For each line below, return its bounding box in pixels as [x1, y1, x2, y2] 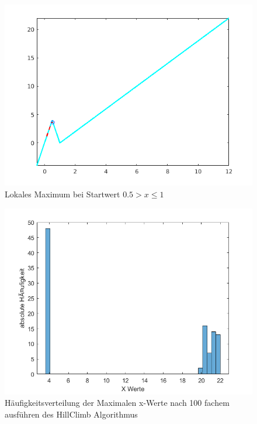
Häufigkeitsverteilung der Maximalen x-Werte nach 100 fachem [5, 396, 230, 409]
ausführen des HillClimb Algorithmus [5, 408, 138, 420]
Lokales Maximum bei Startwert [5, 188, 120, 200]
